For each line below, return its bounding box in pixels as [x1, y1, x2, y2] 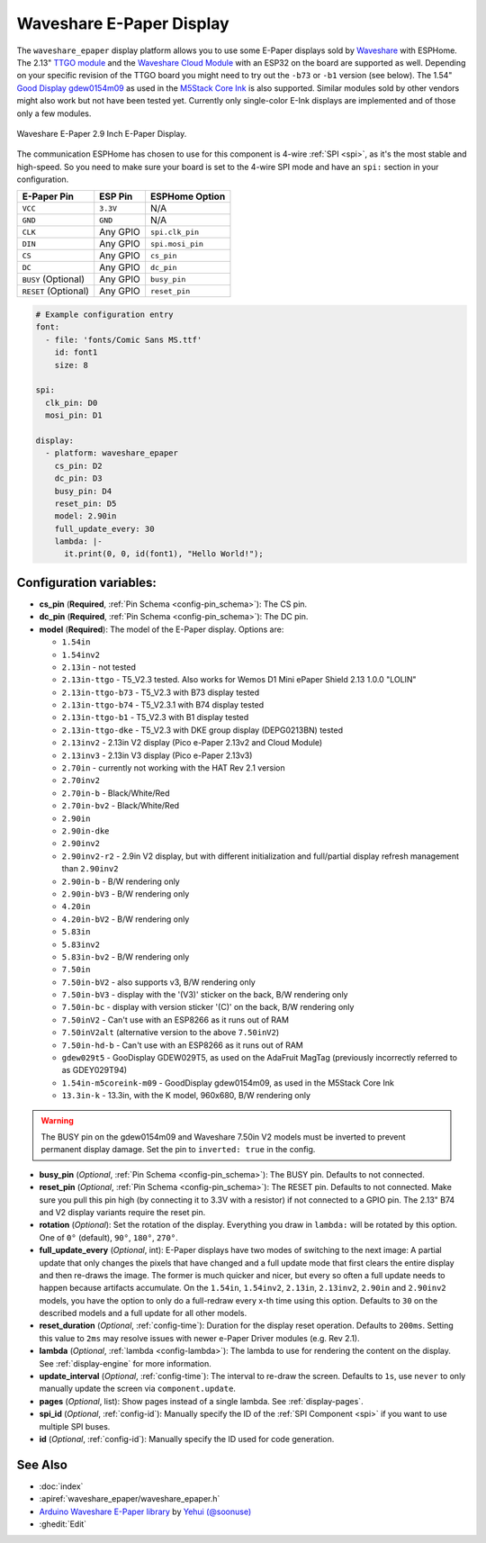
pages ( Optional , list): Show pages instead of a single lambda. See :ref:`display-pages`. [39, 1395, 364, 1406]
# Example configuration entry [35, 310, 175, 320]
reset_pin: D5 [54, 498, 117, 509]
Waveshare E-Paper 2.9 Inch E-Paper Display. [16, 128, 187, 139]
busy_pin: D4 [54, 486, 112, 496]
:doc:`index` [39, 1481, 84, 1492]
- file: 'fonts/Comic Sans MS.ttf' [45, 334, 202, 345]
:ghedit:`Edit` [39, 1519, 87, 1529]
